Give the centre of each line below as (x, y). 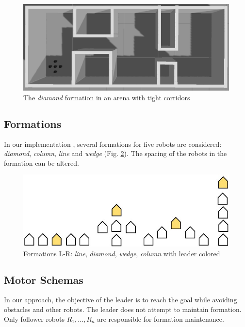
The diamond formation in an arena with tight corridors (107, 97)
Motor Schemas (44, 279)
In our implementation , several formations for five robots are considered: (113, 144)
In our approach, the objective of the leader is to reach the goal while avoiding (121, 300)
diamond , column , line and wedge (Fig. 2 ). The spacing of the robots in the (115, 153)
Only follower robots (34, 319)
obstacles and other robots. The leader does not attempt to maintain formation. (123, 309)
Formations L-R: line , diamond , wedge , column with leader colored (122, 253)
